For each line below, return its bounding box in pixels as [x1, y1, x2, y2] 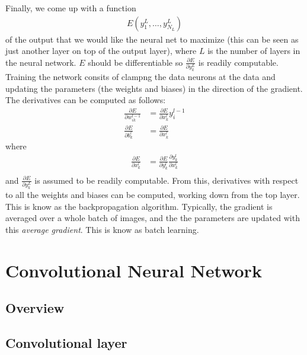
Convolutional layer [5, 334, 127, 352]
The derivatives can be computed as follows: [5, 94, 166, 106]
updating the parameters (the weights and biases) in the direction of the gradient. [5, 82, 303, 94]
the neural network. [5, 56, 76, 68]
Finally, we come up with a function [5, 2, 136, 14]
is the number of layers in [207, 44, 300, 57]
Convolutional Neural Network [5, 258, 262, 282]
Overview [5, 299, 65, 317]
